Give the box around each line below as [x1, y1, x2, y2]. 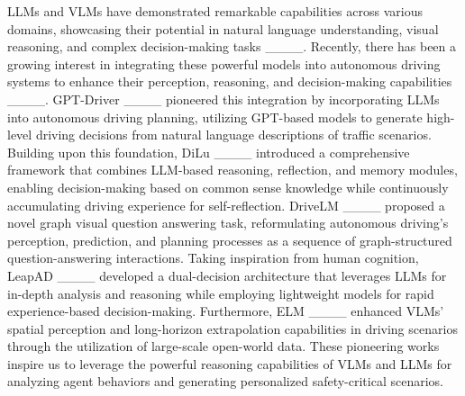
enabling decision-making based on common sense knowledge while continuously [7, 177, 449, 196]
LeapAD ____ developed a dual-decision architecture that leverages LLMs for [7, 265, 447, 284]
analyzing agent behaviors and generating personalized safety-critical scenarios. [7, 372, 443, 391]
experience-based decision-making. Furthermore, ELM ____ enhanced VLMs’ [7, 301, 444, 320]
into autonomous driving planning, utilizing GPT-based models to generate [7, 107, 423, 126]
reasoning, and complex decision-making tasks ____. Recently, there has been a [7, 37, 457, 56]
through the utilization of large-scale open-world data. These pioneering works [7, 337, 440, 355]
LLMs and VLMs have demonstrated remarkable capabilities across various [7, 2, 423, 20]
